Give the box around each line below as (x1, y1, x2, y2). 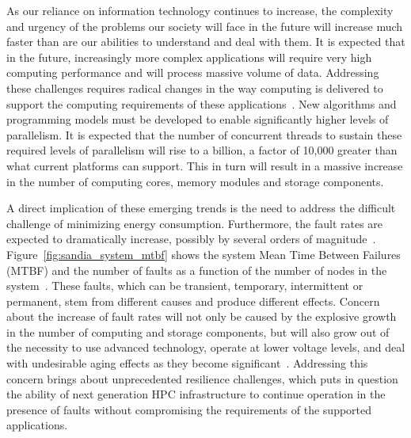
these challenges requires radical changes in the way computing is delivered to (6, 79, 383, 96)
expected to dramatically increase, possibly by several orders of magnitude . (6, 230, 376, 247)
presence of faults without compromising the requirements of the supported (6, 401, 372, 417)
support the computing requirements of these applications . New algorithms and (6, 95, 397, 112)
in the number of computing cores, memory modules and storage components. (6, 173, 384, 189)
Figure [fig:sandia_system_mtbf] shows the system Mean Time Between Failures (6, 246, 401, 262)
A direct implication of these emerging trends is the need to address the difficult (6, 200, 396, 216)
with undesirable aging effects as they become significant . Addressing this (6, 355, 368, 371)
